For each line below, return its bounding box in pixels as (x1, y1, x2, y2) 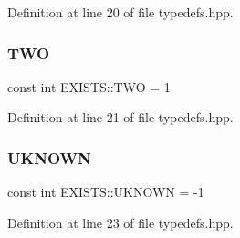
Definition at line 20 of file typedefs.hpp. (7, 3, 234, 21)
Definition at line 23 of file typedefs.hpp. (7, 212, 234, 232)
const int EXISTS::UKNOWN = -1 (7, 182, 204, 202)
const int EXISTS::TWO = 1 (7, 77, 171, 96)
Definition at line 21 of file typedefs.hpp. (7, 108, 234, 127)
